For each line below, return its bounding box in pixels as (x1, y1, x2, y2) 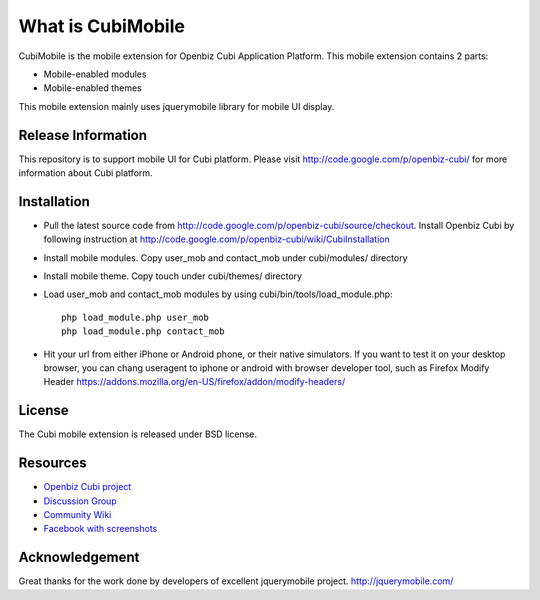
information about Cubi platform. (18, 167, 154, 179)
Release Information (18, 126, 148, 144)
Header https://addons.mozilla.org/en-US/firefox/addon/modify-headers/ (43, 376, 346, 388)
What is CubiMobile (18, 15, 185, 37)
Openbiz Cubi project (43, 481, 132, 493)
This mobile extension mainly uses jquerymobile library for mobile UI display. (18, 100, 335, 112)
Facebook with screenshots (43, 523, 158, 535)
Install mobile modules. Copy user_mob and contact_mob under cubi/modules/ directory (43, 251, 409, 264)
